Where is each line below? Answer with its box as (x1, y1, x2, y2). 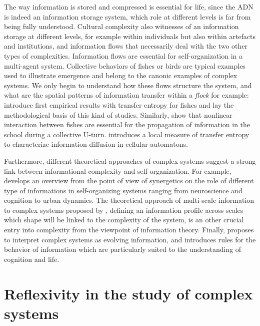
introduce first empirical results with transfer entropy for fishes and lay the (4, 99, 234, 110)
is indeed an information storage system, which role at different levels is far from (4, 11, 251, 22)
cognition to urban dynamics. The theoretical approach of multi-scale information (4, 195, 254, 205)
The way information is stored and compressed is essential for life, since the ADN (4, 2, 253, 12)
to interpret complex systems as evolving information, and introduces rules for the (4, 234, 256, 244)
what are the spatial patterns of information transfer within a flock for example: (4, 90, 249, 100)
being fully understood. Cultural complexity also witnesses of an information (4, 21, 239, 32)
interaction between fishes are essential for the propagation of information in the (4, 119, 250, 130)
